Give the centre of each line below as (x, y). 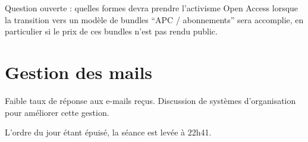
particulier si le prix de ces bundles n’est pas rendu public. (111, 31)
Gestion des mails (79, 72)
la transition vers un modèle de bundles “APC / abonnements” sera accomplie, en (154, 19)
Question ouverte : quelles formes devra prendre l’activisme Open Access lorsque (152, 8)
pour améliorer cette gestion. (57, 112)
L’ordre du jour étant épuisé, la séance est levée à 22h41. (108, 132)
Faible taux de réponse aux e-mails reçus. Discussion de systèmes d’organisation (150, 100)
